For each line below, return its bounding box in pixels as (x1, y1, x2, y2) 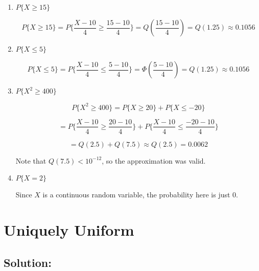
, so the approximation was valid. (102, 155, 206, 166)
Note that (15, 155, 46, 166)
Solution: (4, 254, 52, 270)
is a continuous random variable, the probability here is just (42, 189, 230, 200)
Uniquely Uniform (4, 219, 134, 240)
